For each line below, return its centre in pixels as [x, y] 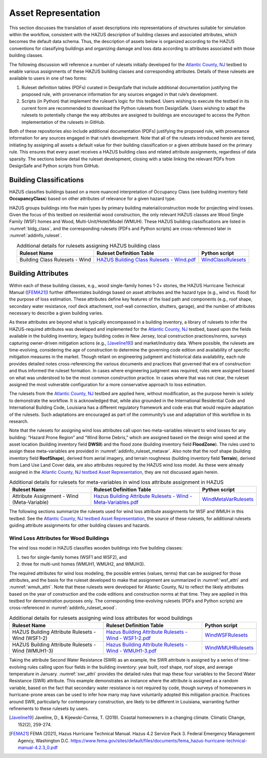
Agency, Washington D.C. [44, 741]
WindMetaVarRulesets [228, 499]
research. [19, 421]
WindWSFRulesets [226, 635]
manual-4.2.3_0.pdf [38, 747]
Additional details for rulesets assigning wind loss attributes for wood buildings [101, 618]
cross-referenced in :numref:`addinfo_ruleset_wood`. [63, 608]
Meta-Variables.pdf [116, 503]
